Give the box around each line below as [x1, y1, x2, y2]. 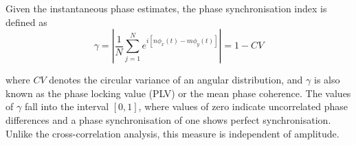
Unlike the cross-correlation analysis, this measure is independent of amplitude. [5, 126, 340, 140]
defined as [5, 14, 47, 29]
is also [313, 72, 340, 87]
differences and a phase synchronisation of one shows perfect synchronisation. [5, 112, 331, 127]
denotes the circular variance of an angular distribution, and [49, 72, 303, 87]
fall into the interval [24, 99, 109, 114]
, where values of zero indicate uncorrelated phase [138, 99, 348, 114]
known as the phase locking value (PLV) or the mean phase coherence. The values [5, 85, 351, 100]
